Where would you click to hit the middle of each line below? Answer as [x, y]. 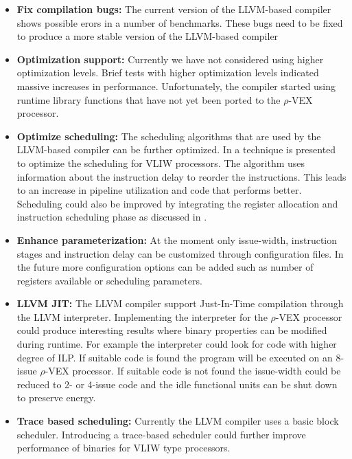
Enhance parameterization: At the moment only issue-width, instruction [177, 239]
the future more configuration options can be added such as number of [165, 267]
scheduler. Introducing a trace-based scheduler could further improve [161, 434]
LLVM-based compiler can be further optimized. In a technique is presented [176, 149]
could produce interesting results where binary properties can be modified [172, 330]
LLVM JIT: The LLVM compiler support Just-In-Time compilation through [180, 303]
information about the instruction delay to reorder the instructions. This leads [181, 176]
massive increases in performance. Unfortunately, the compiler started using [176, 86]
